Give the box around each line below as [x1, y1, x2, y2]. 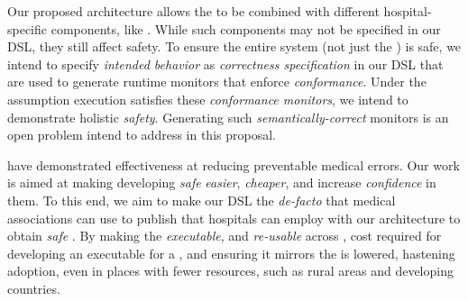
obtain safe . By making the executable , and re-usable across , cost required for [7, 226, 442, 245]
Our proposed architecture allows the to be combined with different [7, 2, 380, 20]
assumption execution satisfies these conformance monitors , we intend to [7, 89, 408, 108]
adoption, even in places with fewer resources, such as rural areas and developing [7, 261, 454, 280]
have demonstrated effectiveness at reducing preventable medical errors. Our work [7, 155, 460, 174]
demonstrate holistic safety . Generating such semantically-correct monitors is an [7, 107, 449, 126]
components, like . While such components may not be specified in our [50, 19, 441, 38]
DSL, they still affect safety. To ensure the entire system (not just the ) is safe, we [7, 37, 462, 56]
